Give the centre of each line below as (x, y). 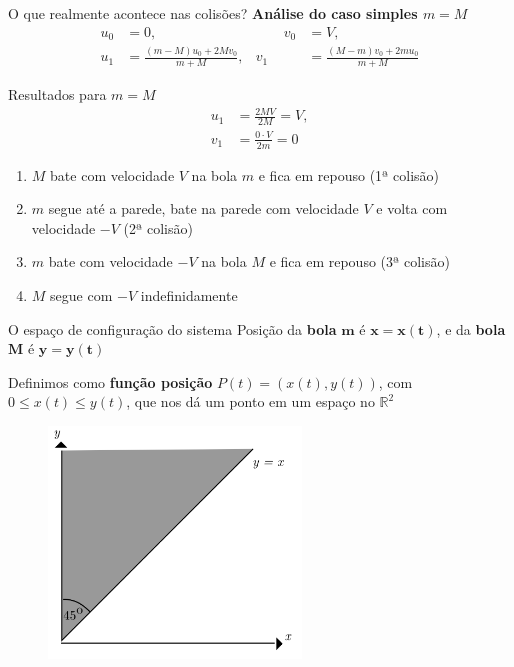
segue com (81, 294)
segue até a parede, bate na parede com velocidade (203, 208)
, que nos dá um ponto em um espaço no (250, 401)
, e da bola (471, 328)
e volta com (412, 208)
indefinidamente (189, 294)
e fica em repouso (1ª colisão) (349, 174)
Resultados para (57, 94)
